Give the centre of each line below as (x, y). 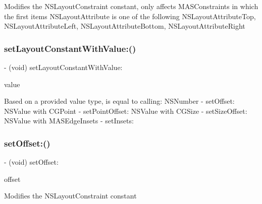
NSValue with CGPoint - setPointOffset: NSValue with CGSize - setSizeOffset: (126, 111)
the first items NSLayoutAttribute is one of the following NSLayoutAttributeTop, (130, 16)
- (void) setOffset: (31, 162)
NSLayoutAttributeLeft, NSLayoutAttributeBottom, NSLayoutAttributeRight (125, 26)
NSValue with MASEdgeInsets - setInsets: (69, 121)
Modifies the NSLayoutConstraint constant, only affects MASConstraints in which (131, 6)
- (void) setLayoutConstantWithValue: (63, 67)
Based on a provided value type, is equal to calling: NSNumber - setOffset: (119, 101)
